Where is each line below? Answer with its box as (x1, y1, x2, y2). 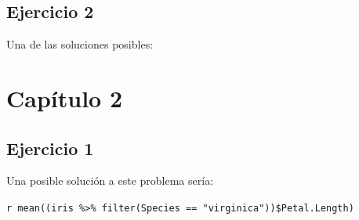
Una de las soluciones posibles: (6, 36, 154, 52)
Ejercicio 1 (6, 135, 94, 160)
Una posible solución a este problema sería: (6, 172, 214, 189)
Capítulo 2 (6, 81, 123, 114)
